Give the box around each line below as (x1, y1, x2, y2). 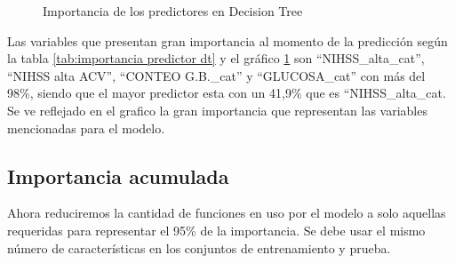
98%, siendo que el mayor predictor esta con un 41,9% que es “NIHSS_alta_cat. (7, 84, 446, 102)
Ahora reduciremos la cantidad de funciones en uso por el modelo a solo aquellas (7, 203, 446, 222)
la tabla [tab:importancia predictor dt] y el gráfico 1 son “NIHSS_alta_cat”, (7, 49, 425, 68)
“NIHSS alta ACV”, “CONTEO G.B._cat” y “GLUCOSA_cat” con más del (7, 66, 426, 84)
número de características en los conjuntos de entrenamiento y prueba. (7, 238, 391, 257)
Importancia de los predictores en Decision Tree (43, 2, 303, 20)
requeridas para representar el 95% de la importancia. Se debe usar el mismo (7, 220, 426, 239)
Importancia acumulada (7, 162, 229, 189)
